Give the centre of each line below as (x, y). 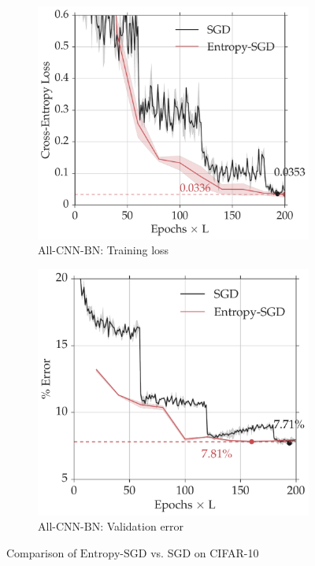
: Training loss (135, 250)
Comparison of (42, 552)
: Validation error (142, 526)
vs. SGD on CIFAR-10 (205, 552)
